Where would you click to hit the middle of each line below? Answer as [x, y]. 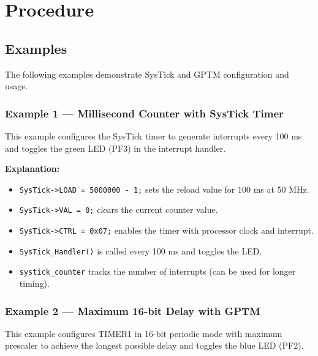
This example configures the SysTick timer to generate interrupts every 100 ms [153, 135]
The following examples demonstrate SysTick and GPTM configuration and [147, 74]
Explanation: [32, 169]
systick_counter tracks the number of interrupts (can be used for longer [157, 271]
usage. [17, 86]
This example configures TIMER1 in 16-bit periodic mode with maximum [144, 333]
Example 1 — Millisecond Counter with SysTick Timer [144, 113]
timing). [34, 284]
